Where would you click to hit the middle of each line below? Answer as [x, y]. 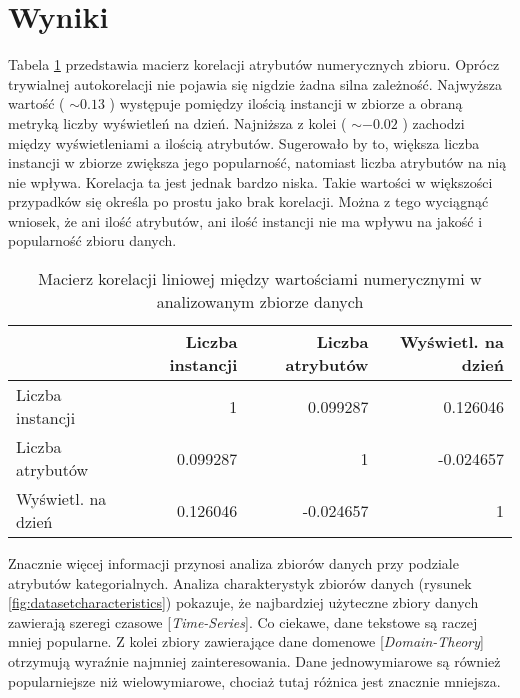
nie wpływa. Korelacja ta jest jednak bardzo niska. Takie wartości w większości [250, 181]
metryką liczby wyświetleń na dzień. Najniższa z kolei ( [177, 122]
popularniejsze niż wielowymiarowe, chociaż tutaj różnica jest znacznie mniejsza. [254, 680]
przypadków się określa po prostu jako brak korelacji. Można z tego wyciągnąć [248, 201]
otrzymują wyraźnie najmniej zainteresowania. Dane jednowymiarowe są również [254, 661]
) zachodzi [433, 122]
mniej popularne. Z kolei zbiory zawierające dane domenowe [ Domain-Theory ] [246, 641]
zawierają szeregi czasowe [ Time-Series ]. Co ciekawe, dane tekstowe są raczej [243, 621]
